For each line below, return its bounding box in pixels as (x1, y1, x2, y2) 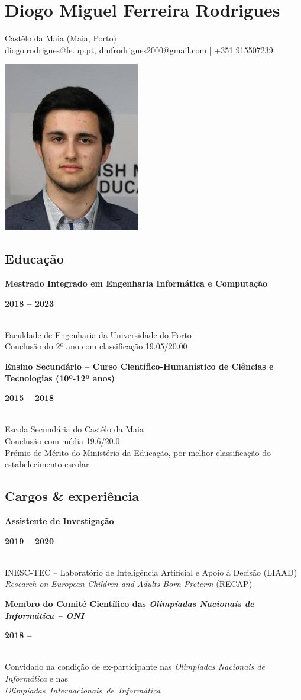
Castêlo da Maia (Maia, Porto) (5, 32, 116, 44)
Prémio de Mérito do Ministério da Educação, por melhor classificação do (5, 446, 271, 458)
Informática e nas (5, 672, 68, 684)
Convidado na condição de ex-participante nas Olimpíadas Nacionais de (5, 660, 265, 673)
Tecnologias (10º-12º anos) (5, 371, 115, 384)
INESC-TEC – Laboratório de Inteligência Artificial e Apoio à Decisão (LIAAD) (5, 566, 297, 578)
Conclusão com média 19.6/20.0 (5, 435, 120, 447)
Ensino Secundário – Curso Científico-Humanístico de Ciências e (5, 360, 274, 373)
